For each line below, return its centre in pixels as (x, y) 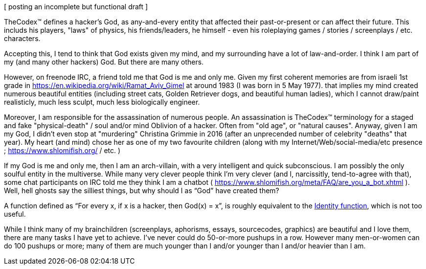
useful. (15, 214)
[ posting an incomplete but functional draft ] (76, 7)
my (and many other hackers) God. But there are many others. (104, 62)
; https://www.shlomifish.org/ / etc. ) (62, 150)
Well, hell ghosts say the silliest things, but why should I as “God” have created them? (142, 191)
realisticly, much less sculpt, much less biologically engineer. (102, 102)
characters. (22, 38)
